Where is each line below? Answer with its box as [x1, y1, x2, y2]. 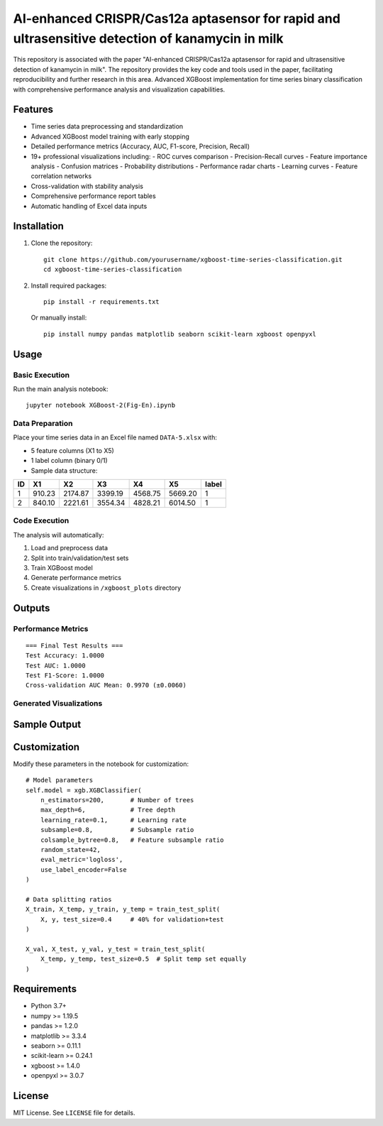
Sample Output [13, 718, 82, 731]
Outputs [13, 602, 50, 614]
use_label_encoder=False [40, 865, 127, 873]
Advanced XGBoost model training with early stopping [30, 132, 189, 141]
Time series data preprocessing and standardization [30, 122, 184, 131]
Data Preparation [13, 419, 73, 429]
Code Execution [13, 515, 70, 525]
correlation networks [30, 172, 92, 180]
